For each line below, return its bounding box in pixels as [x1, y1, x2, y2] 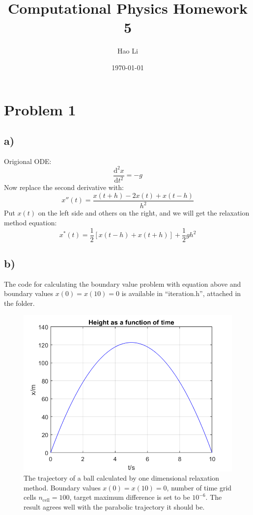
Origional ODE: [4, 156, 52, 166]
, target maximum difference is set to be [69, 492, 190, 502]
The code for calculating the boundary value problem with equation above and [4, 278, 241, 289]
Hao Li [117, 46, 138, 56]
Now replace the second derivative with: [4, 182, 124, 192]
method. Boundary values [24, 482, 101, 492]
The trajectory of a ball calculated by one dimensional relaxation [24, 473, 220, 483]
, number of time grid [167, 482, 232, 492]
